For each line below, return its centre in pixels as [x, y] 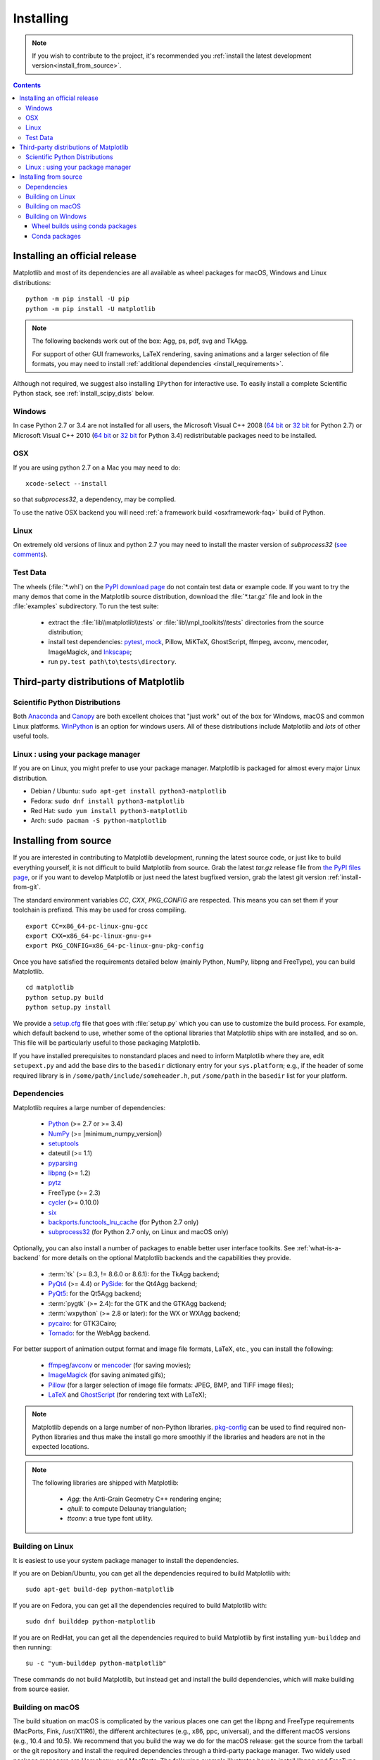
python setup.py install [68, 1007]
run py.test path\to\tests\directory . [113, 662]
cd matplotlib [50, 988]
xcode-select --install [66, 484]
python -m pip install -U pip [78, 299]
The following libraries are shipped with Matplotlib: [105, 1483]
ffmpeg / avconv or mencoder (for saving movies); [120, 1365]
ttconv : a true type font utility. [110, 1519]
